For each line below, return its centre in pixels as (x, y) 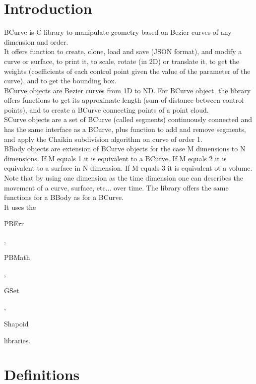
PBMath (17, 257)
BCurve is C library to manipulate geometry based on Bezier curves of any (118, 32)
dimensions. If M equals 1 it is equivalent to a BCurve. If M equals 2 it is (115, 158)
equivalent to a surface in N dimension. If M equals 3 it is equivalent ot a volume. (128, 168)
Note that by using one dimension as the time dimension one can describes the (124, 178)
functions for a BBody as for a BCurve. (64, 197)
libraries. (17, 340)
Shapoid (16, 323)
